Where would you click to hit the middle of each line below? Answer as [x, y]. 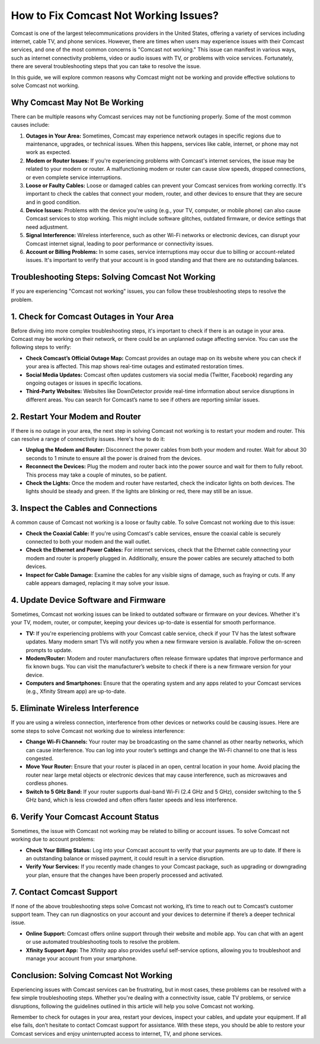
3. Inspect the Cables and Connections [84, 508]
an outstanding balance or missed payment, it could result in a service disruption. [125, 858]
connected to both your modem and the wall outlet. [88, 542]
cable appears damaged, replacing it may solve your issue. [98, 583]
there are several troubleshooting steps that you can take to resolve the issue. [106, 66]
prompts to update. [49, 650]
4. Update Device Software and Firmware [88, 600]
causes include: [30, 125]
